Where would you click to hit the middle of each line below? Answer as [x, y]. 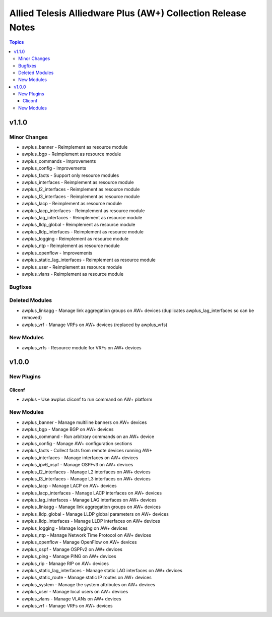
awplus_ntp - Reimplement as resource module [71, 246]
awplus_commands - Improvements [59, 161]
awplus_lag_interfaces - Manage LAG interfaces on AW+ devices [89, 500]
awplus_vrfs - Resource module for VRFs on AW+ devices [82, 347]
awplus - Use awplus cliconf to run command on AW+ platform [87, 399]
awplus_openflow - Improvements [57, 253]
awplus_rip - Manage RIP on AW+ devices [65, 563]
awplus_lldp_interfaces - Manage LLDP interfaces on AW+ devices [91, 521]
